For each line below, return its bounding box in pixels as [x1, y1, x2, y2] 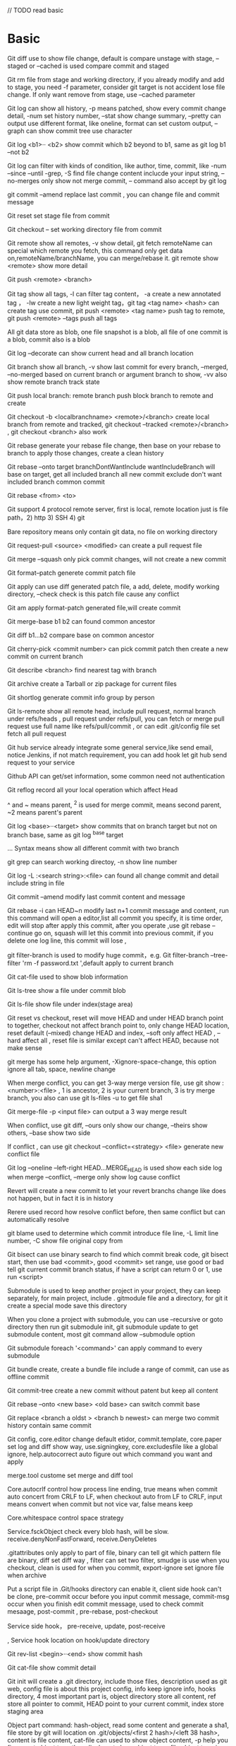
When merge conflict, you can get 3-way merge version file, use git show [7, 1078, 221, 1088]
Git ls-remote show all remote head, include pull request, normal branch [7, 706, 216, 715]
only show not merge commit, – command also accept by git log [41, 176, 227, 185]
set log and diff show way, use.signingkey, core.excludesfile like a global [7, 1443, 218, 1451]
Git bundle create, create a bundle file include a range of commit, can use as [7, 1365, 230, 1374]
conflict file [7, 1150, 40, 1158]
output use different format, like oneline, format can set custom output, [7, 119, 213, 127]
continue [7, 929, 33, 938]
